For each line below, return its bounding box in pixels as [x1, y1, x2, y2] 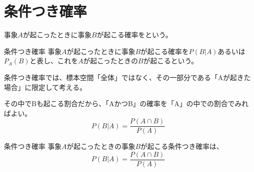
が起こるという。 [143, 56, 198, 66]
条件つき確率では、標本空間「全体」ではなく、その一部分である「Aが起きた [4, 72, 251, 82]
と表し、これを [30, 56, 78, 66]
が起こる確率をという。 [97, 29, 173, 40]
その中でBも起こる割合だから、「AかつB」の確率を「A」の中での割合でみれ [4, 98, 249, 109]
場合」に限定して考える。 [4, 82, 87, 92]
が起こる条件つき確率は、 [140, 141, 223, 151]
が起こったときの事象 [67, 141, 136, 151]
